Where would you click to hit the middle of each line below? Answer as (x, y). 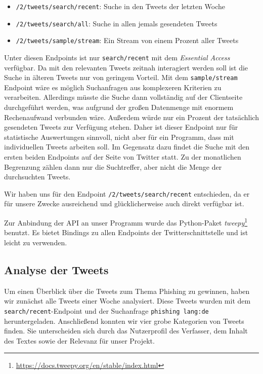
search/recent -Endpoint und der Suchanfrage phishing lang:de (106, 310)
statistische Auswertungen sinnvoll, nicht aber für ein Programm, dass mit (119, 137)
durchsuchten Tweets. (37, 177)
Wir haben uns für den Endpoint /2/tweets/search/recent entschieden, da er (127, 193)
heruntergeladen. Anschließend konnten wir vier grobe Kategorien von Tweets (124, 321)
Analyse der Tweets (56, 269)
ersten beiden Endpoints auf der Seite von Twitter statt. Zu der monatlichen (123, 157)
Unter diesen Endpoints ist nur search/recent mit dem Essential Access (117, 57)
